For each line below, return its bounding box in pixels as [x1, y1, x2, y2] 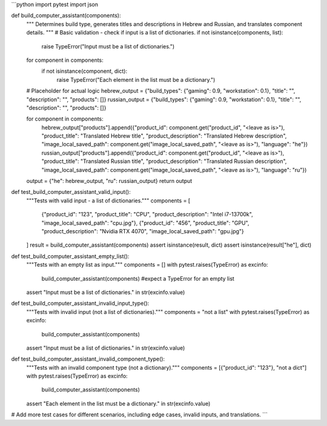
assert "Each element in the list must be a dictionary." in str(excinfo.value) [26, 400, 211, 407]
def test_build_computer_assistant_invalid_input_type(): [11, 300, 150, 307]
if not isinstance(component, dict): [41, 67, 127, 75]
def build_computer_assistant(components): [11, 12, 121, 19]
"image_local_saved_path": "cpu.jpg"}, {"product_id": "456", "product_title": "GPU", [41, 219, 249, 227]
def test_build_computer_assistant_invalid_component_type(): [11, 355, 165, 363]
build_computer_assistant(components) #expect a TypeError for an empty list [41, 275, 234, 282]
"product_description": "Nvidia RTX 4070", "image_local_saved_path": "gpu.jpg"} [41, 227, 245, 235]
